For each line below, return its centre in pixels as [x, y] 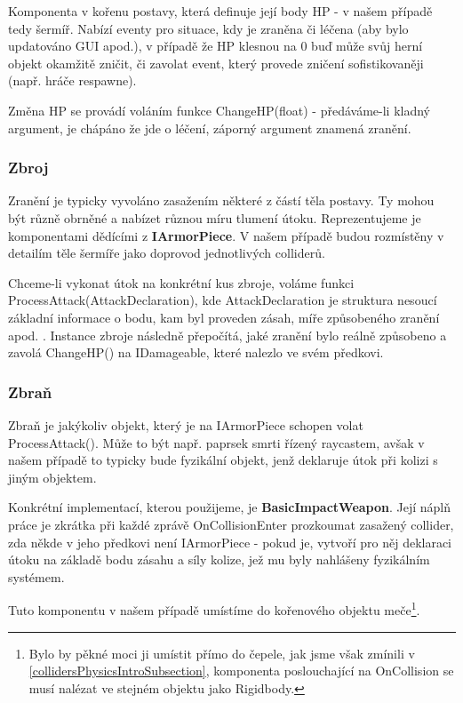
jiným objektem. [52, 477]
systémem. [36, 576]
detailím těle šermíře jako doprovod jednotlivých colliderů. [167, 253]
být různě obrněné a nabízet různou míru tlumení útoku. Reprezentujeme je [215, 217]
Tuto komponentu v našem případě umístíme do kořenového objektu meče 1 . [214, 608]
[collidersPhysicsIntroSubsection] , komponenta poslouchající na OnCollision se [241, 671]
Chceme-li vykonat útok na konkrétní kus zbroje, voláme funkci [181, 282]
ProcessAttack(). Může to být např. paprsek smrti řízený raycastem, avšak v [216, 442]
